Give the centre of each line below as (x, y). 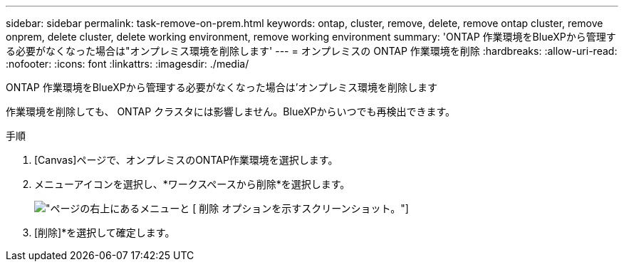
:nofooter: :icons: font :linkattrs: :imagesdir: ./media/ (128, 64)
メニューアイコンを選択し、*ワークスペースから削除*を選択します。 (192, 184)
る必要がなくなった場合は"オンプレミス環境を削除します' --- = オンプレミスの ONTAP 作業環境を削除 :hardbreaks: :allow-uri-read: (312, 51)
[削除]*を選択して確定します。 (105, 232)
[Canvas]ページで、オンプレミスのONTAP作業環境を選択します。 (186, 160)
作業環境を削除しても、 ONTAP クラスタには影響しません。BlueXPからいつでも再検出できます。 (231, 111)
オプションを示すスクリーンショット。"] (315, 208)
